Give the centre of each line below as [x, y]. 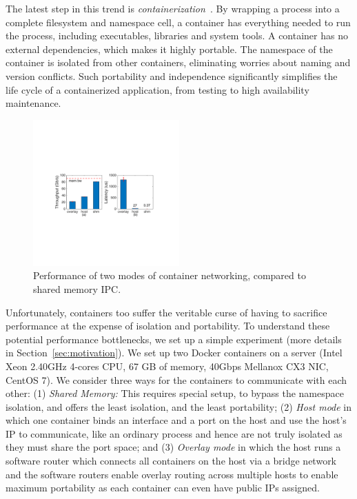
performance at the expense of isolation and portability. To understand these [168, 326]
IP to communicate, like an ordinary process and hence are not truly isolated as [174, 433]
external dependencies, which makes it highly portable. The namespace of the [169, 49]
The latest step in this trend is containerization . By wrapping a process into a [173, 8]
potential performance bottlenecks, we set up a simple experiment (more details [174, 339]
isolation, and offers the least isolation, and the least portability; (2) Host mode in [179, 406]
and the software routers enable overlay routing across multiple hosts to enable [172, 474]
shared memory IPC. [77, 288]
